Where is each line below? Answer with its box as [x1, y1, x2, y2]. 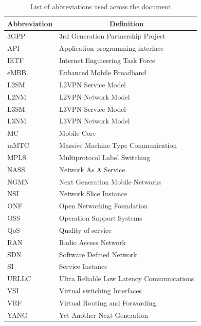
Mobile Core [59, 128, 96, 138]
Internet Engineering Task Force [59, 55, 155, 65]
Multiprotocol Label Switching [59, 152, 150, 162]
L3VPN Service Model [59, 103, 126, 114]
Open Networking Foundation [59, 201, 148, 211]
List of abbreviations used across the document [30, 1, 171, 11]
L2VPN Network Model [59, 91, 130, 102]
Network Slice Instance [59, 188, 128, 199]
